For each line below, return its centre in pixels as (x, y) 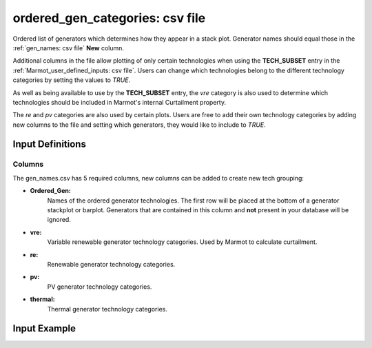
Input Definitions (49, 144)
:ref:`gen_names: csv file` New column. (68, 48)
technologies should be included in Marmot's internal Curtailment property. (120, 102)
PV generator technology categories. (100, 287)
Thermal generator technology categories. (107, 309)
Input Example (44, 328)
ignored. (59, 220)
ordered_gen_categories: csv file (109, 18)
